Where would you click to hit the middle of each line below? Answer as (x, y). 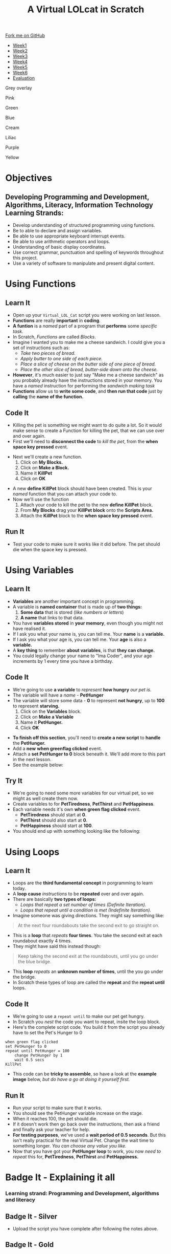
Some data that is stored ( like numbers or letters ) (72, 612)
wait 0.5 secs (29, 1060)
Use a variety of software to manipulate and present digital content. (83, 263)
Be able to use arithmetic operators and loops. (61, 242)
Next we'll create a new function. (47, 457)
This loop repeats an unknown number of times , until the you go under (88, 971)
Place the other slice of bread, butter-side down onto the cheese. (89, 370)
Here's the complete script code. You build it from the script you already (89, 1027)
